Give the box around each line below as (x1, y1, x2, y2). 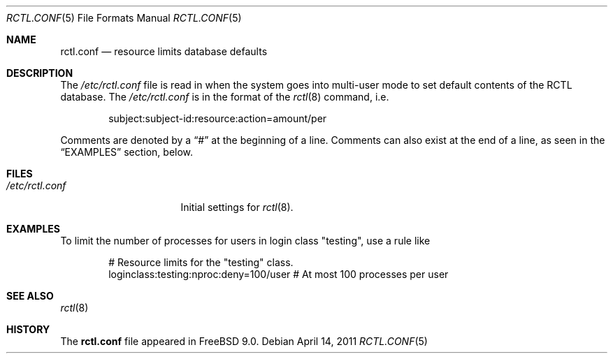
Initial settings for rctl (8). (180, 201, 294, 213)
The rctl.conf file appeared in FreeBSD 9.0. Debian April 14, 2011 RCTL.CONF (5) (60, 335, 428, 347)
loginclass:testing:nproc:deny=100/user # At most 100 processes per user (108, 268, 449, 280)
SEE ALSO (6, 290, 54, 302)
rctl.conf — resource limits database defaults (60, 45, 268, 57)
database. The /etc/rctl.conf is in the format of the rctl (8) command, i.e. (60, 91, 389, 103)
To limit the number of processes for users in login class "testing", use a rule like (60, 235, 431, 247)
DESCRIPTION (6, 67, 73, 79)
